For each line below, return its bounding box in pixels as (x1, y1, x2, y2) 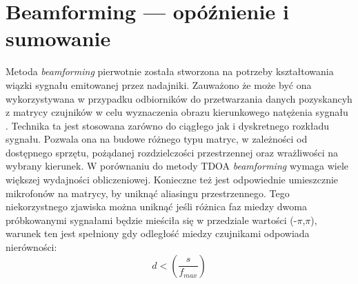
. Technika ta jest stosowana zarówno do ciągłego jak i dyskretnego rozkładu (6, 118, 330, 132)
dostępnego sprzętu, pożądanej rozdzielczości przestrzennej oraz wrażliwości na (6, 145, 339, 159)
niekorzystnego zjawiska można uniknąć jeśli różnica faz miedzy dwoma (6, 199, 307, 214)
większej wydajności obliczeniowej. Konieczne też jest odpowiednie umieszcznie (6, 172, 339, 187)
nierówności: (6, 240, 57, 254)
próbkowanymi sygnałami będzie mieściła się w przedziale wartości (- (6, 212, 297, 227)
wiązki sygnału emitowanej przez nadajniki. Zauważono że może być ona (6, 77, 312, 92)
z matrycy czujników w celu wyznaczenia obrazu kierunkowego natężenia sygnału (6, 105, 348, 119)
